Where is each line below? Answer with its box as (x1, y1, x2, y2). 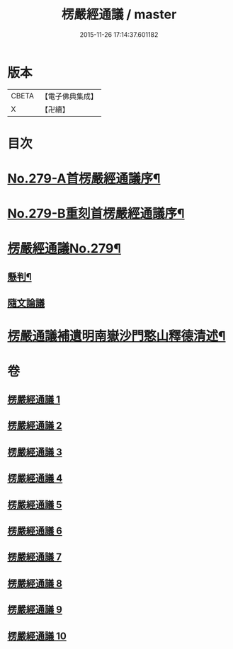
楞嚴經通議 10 (7, 630, 67, 642)
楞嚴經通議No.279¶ (7, 241, 122, 257)
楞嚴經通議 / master (61, 6, 177, 23)
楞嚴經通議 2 (7, 420, 62, 432)
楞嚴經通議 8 (7, 578, 62, 590)
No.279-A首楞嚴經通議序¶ (7, 171, 161, 187)
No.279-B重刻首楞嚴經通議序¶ (7, 206, 186, 222)
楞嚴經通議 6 (7, 524, 62, 536)
